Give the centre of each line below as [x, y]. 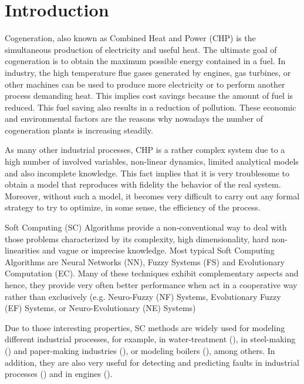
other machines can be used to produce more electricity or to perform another [145, 84]
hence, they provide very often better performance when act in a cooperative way [151, 285]
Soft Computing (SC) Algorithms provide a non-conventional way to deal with [146, 227]
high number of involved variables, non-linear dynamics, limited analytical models [152, 161]
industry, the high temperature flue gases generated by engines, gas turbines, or [148, 72]
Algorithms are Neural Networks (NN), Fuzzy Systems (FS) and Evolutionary [145, 261]
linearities [22, 250]
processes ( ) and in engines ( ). [59, 374]
